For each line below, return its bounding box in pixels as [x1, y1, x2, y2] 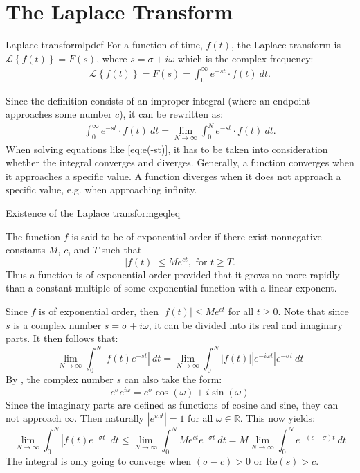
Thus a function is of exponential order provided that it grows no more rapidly [6, 267, 340, 281]
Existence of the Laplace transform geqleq [6, 205, 181, 220]
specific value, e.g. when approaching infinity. [6, 182, 197, 197]
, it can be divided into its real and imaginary [148, 317, 343, 332]
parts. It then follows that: [6, 331, 118, 346]
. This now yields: [240, 411, 316, 425]
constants [6, 242, 46, 257]
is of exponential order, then [39, 304, 159, 318]
